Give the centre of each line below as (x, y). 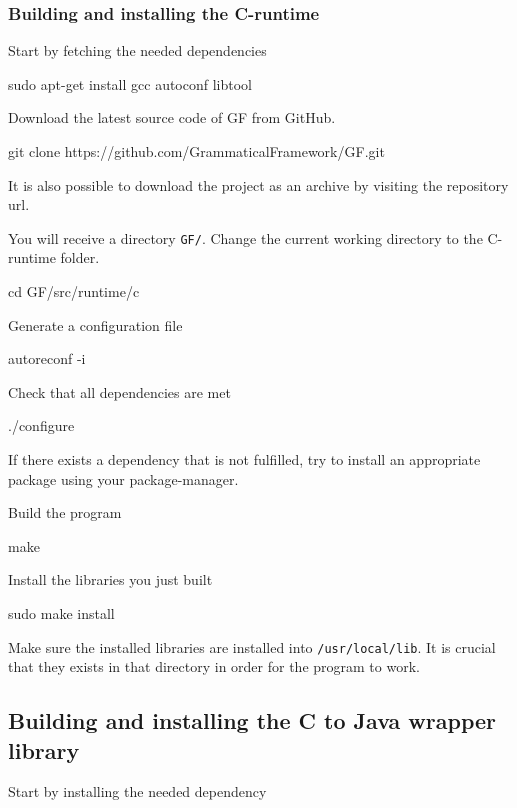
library (44, 749)
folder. (80, 257)
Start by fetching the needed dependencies (137, 50)
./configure (41, 425)
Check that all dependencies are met (119, 391)
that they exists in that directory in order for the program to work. (214, 666)
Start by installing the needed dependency (137, 791)
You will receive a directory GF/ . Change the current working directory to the (245, 237)
